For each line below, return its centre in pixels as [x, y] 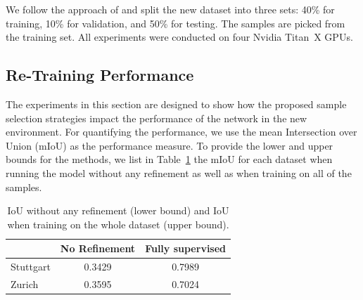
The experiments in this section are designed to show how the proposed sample [176, 104]
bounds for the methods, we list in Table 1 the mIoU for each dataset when [169, 159]
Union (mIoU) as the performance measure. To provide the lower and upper [170, 145]
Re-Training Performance [100, 75]
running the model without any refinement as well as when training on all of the [179, 172]
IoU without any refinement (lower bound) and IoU [118, 210]
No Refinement [98, 248]
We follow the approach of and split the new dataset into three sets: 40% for [170, 9]
